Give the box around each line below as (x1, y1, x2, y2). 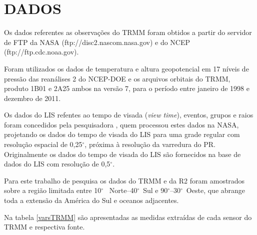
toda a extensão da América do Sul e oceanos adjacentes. (4, 195, 179, 205)
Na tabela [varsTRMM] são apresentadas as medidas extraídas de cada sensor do (4, 211, 252, 222)
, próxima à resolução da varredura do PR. (84, 139, 215, 149)
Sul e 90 (143, 185, 168, 195)
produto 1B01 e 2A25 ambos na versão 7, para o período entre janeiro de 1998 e (4, 83, 249, 93)
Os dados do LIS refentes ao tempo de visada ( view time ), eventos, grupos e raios (4, 109, 253, 120)
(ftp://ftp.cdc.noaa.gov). (4, 46, 79, 57)
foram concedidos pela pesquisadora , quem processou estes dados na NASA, (4, 119, 239, 129)
